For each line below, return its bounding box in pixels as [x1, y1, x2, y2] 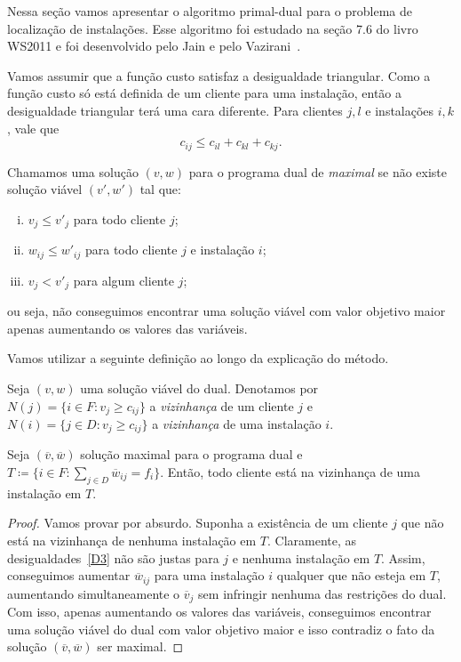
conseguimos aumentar [7, 566, 131, 585]
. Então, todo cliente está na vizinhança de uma [160, 463, 420, 481]
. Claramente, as [267, 531, 357, 550]
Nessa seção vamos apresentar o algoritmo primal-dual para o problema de [7, 2, 412, 20]
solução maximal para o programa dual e [80, 445, 303, 464]
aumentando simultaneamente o [7, 584, 180, 602]
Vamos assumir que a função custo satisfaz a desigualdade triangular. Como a [7, 66, 431, 85]
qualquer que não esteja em [276, 566, 426, 585]
